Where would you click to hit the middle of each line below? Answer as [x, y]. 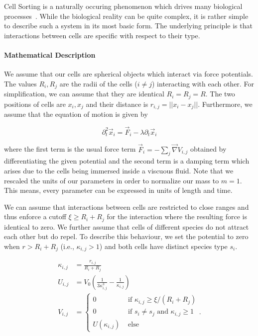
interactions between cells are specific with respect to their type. [102, 35]
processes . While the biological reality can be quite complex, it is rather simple [126, 16]
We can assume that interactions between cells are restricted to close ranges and [127, 207]
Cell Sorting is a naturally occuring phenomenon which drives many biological [123, 6]
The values [20, 83]
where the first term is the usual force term [70, 149]
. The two [220, 94]
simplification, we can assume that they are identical [84, 94]
